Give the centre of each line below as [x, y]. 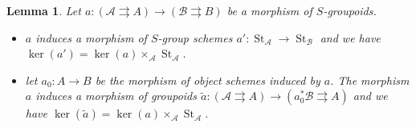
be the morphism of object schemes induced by [208, 80]
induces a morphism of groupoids [116, 96]
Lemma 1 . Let [44, 10]
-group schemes [195, 37]
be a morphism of [269, 10]
